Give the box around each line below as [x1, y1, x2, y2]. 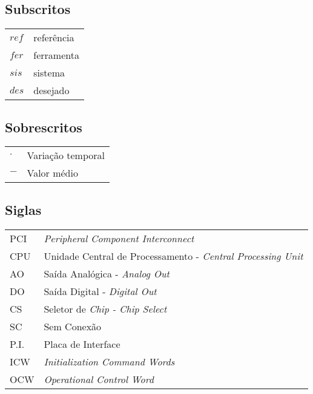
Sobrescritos [5, 117, 82, 136]
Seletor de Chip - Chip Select [44, 301, 167, 316]
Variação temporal [27, 148, 105, 163]
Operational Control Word [44, 372, 154, 386]
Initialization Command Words [44, 354, 175, 369]
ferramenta [33, 48, 79, 63]
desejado [33, 83, 70, 98]
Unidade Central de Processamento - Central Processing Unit [44, 248, 303, 263]
